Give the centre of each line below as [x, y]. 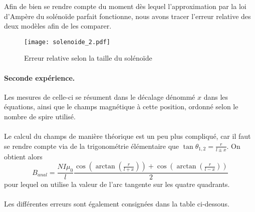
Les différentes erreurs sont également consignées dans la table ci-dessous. [117, 204]
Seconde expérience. [40, 77]
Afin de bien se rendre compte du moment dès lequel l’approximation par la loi [125, 6]
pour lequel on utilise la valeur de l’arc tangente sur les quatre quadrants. [117, 184]
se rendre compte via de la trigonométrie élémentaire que [92, 146]
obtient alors [23, 156]
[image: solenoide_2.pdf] [67, 42]
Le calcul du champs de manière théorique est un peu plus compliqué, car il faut [127, 136]
